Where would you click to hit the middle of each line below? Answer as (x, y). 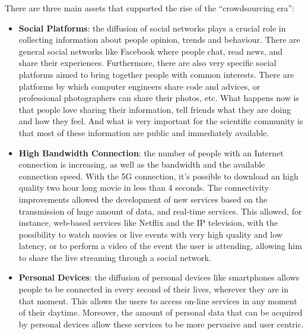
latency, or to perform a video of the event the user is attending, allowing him (160, 246)
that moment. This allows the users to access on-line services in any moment (158, 300)
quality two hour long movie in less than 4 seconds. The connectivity (144, 188)
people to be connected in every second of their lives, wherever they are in (153, 289)
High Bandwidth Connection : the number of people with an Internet (151, 152)
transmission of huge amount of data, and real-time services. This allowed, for (160, 211)
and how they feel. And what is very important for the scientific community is (161, 121)
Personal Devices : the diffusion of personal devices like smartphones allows (159, 277)
